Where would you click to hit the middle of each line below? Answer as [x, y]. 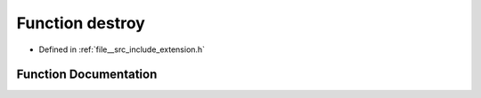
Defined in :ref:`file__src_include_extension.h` [122, 49]
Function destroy [81, 23]
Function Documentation [87, 75]
